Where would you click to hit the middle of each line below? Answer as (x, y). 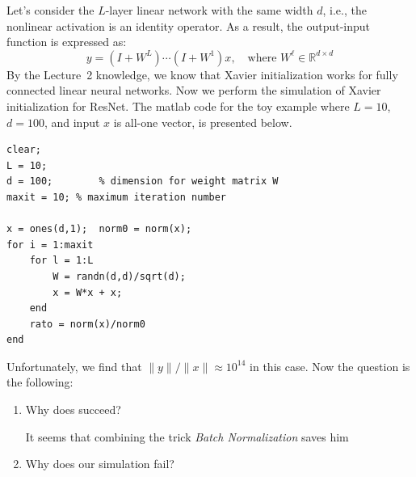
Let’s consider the (50, 10)
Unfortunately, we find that (74, 366)
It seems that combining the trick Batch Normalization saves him (187, 436)
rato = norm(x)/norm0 (87, 324)
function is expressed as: (67, 42)
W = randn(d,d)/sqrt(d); (119, 276)
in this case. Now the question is (330, 366)
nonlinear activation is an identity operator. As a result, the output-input (189, 25)
